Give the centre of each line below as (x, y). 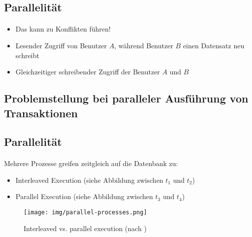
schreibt (27, 55)
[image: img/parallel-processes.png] (85, 213)
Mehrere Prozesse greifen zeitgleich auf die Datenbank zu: (91, 163)
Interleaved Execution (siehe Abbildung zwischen (89, 180)
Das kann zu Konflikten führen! (63, 29)
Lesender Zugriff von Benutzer (61, 45)
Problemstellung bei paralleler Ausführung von (126, 98)
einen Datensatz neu (214, 45)
